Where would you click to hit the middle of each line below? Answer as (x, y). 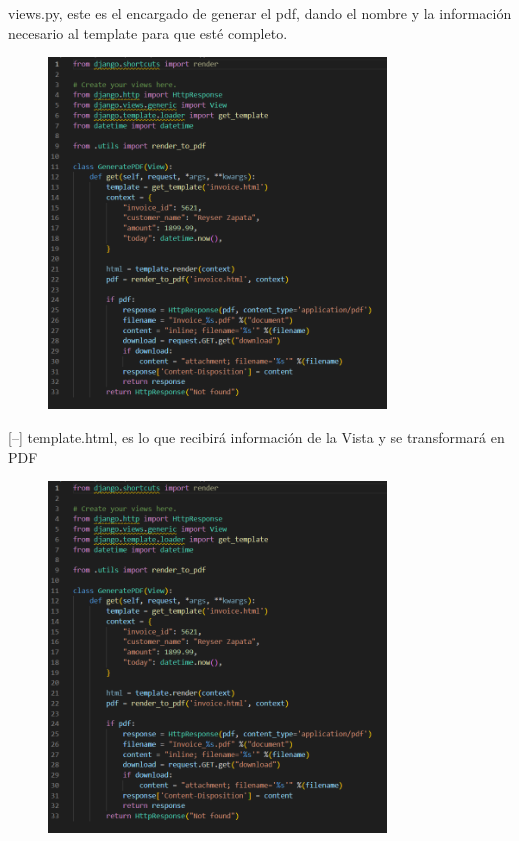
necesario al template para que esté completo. (148, 32)
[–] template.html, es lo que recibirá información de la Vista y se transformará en (256, 436)
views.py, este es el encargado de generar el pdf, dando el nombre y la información (260, 13)
